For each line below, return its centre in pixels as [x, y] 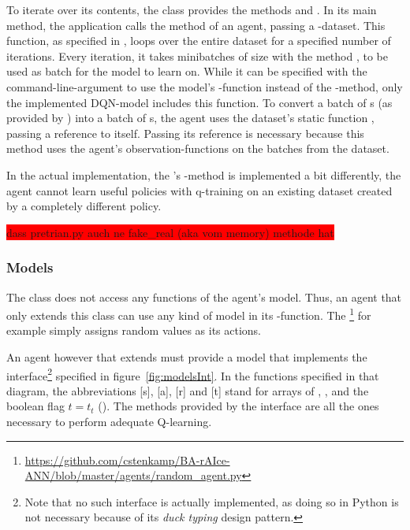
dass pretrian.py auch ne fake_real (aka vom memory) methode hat [170, 232]
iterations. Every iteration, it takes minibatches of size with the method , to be [197, 56]
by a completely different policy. [84, 206]
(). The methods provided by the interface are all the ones [239, 406]
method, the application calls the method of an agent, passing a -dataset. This [196, 25]
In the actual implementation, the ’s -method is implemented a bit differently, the [204, 174]
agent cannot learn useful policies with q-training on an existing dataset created [199, 190]
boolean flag [35, 406]
